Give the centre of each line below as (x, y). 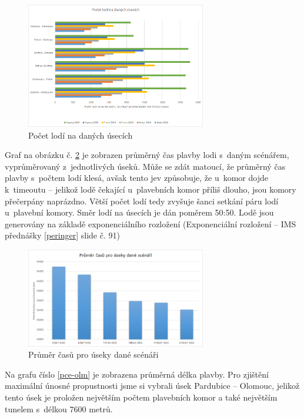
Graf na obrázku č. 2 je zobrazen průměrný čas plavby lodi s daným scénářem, (147, 155)
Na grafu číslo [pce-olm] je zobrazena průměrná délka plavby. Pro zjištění (137, 374)
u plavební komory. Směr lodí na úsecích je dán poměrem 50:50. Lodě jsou (139, 212)
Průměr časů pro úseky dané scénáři (93, 354)
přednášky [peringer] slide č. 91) (62, 235)
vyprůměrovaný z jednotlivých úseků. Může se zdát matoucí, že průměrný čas (145, 166)
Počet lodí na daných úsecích (81, 135)
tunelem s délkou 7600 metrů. (59, 408)
